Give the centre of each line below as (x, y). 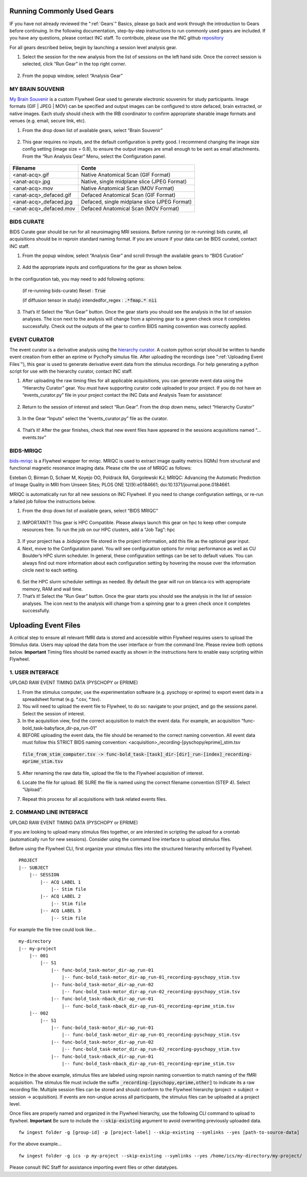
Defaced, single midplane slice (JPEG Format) (137, 202)
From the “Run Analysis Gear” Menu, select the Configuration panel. (94, 156)
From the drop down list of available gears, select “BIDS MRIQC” (90, 511)
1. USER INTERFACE (34, 672)
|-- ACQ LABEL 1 (60, 882)
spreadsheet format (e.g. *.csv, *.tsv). (62, 699)
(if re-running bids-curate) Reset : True (64, 291)
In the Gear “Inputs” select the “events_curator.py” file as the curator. (95, 418)
